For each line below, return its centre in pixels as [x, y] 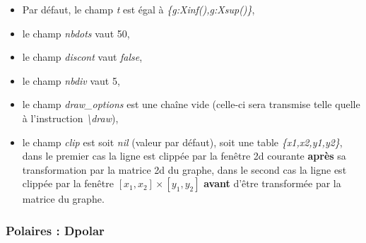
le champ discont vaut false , [82, 57]
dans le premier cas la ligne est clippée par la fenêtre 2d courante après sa [184, 156]
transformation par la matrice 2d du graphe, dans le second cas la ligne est [184, 169]
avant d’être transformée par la [272, 183]
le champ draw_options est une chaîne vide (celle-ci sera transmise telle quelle [191, 104]
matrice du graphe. [63, 199]
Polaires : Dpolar [55, 230]
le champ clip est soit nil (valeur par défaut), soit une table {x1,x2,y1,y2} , [182, 142]
